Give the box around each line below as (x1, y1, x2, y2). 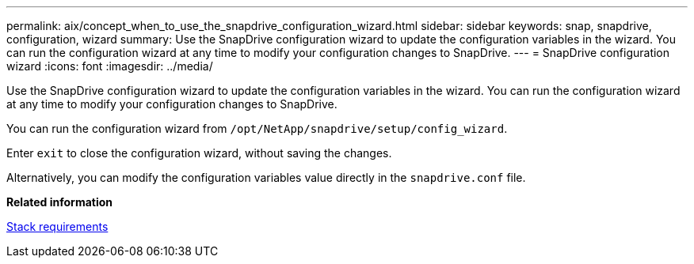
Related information (6, 195, 113, 209)
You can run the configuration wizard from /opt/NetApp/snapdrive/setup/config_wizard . (6, 122, 508, 135)
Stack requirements (6, 220, 109, 233)
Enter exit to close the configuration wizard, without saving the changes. (6, 146, 392, 160)
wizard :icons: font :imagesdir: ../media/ (6, 59, 213, 73)
